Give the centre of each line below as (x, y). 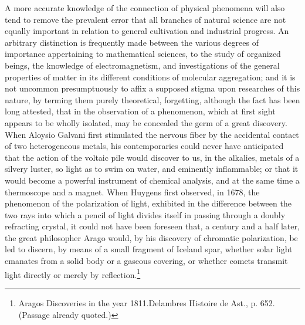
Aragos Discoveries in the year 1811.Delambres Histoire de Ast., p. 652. (147, 302)
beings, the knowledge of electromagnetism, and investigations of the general (142, 65)
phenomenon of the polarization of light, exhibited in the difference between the (148, 203)
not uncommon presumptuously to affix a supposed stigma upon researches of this (152, 88)
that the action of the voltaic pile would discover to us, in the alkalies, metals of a (152, 157)
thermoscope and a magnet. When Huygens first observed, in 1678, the (132, 192)
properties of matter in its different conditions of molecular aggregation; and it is (150, 77)
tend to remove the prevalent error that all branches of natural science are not (145, 19)
